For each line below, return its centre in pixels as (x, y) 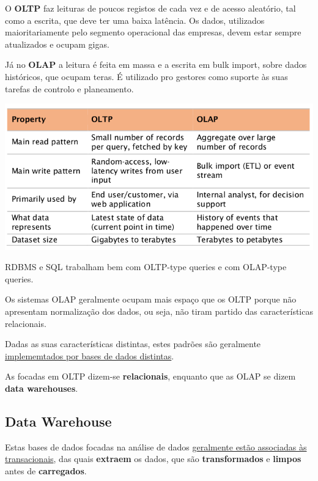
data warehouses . (42, 388)
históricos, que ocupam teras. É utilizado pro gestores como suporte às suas (146, 76)
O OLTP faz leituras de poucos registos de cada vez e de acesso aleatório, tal (150, 8)
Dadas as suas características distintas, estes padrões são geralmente (133, 344)
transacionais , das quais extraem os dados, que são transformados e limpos (153, 459)
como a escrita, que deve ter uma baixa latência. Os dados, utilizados (135, 20)
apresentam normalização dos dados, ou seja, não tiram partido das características (159, 311)
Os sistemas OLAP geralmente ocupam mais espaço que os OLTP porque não (151, 299)
